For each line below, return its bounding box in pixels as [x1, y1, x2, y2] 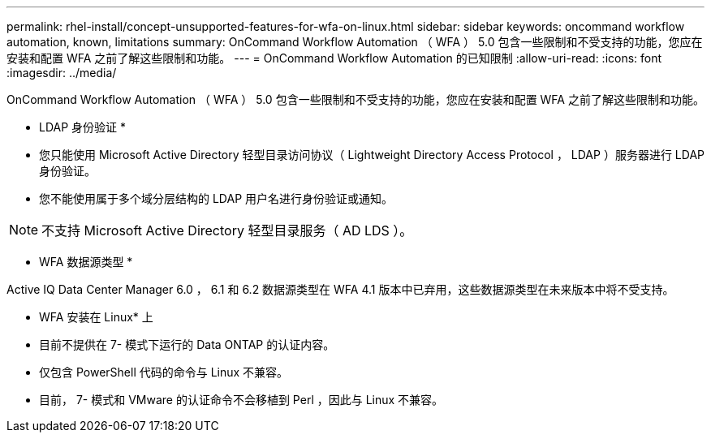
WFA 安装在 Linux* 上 [39, 310, 153, 324]
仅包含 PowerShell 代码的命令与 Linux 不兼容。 [39, 365, 289, 379]
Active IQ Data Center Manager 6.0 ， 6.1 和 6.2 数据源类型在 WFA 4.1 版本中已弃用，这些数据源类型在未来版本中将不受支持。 [6, 282, 674, 296]
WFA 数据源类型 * [39, 255, 133, 269]
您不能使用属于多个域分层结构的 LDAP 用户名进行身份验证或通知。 [39, 192, 394, 205]
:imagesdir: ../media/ [6, 66, 117, 80]
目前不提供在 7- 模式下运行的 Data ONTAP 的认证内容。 [39, 338, 335, 351]
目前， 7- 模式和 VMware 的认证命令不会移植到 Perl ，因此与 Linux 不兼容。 [39, 393, 444, 407]
